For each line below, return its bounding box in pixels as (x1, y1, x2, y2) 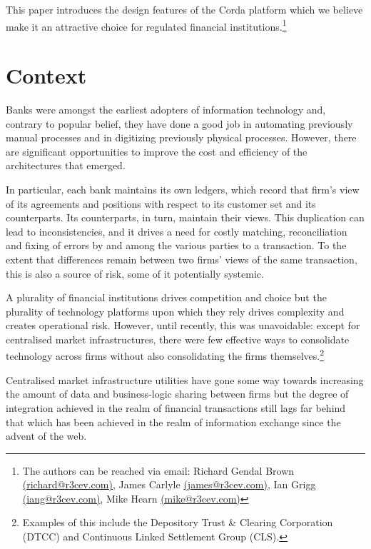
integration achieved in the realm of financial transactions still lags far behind (6, 400, 346, 415)
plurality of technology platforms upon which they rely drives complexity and (6, 303, 345, 318)
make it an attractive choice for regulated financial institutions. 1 (6, 16, 287, 34)
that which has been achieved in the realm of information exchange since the (6, 414, 341, 429)
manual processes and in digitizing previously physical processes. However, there (6, 130, 357, 145)
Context (6, 61, 87, 90)
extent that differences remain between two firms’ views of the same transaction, (6, 251, 357, 266)
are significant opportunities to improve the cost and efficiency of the (6, 143, 308, 158)
